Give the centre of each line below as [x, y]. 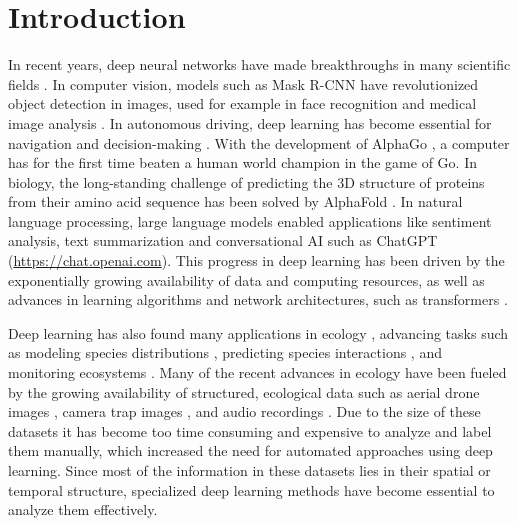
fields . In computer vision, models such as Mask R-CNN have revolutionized [243, 83]
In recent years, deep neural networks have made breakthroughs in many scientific [259, 64]
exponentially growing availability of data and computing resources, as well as [246, 279]
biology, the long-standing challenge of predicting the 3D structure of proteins [246, 181]
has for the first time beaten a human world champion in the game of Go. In [242, 162]
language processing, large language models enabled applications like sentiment [250, 220]
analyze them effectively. [83, 509]
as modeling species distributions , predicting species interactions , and [225, 352]
